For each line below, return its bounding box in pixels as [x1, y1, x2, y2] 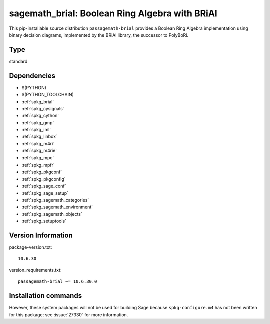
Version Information [9, 231, 73, 239]
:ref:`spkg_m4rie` [21, 148, 57, 154]
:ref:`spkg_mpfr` [21, 162, 55, 168]
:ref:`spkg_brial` [21, 98, 54, 105]
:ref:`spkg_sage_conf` [21, 183, 67, 189]
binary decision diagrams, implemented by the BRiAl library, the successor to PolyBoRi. [9, 32, 189, 38]
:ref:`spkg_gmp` [21, 119, 54, 125]
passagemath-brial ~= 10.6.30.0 [18, 279, 97, 284]
